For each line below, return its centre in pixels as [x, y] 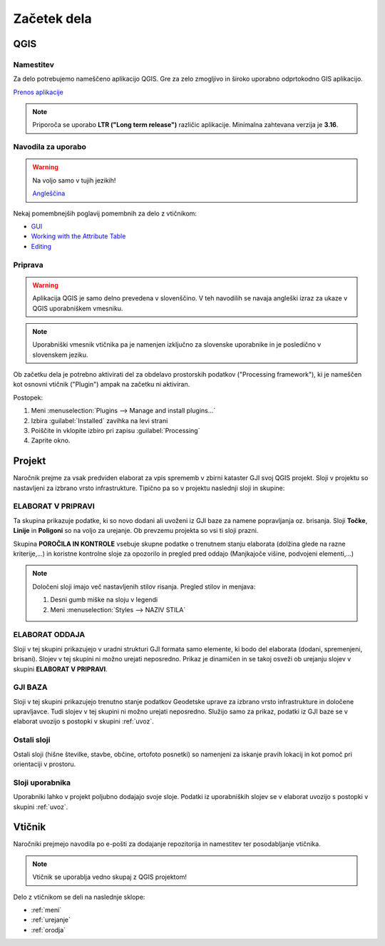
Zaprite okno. [51, 441]
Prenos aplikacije [38, 92]
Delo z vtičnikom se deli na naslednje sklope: [79, 897]
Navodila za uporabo [50, 147]
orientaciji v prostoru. [45, 764]
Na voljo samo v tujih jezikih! [74, 180]
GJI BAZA [30, 687]
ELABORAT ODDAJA [49, 635]
